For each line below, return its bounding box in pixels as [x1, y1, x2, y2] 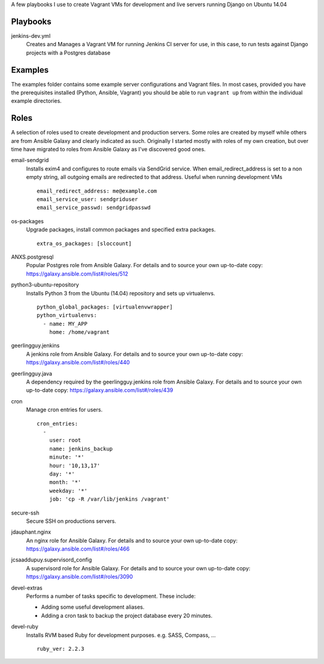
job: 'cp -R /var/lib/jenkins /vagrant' [49, 496, 170, 503]
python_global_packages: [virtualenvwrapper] [37, 303, 173, 310]
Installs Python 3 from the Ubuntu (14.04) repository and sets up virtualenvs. [26, 289, 215, 297]
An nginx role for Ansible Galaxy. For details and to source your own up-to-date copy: [26, 537, 238, 544]
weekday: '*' [49, 487, 88, 494]
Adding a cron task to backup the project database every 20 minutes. [41, 612, 213, 619]
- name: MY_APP [43, 320, 88, 327]
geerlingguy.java [11, 370, 52, 377]
